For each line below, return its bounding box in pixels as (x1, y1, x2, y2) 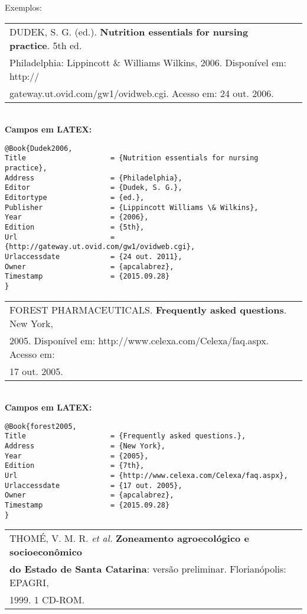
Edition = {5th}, (5, 223, 145, 232)
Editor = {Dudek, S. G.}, (5, 183, 182, 192)
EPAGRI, (9, 576, 49, 590)
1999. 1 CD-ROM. (9, 593, 85, 607)
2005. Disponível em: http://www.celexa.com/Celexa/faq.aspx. (9, 333, 269, 347)
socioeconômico (9, 545, 83, 559)
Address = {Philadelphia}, (5, 173, 182, 182)
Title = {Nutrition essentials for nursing (5, 154, 259, 163)
